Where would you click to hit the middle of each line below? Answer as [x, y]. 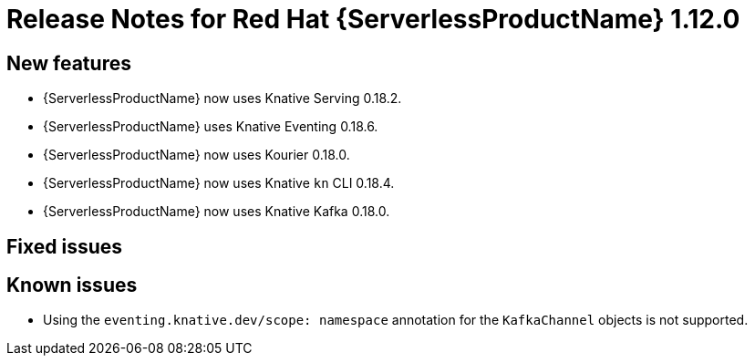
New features [69, 63]
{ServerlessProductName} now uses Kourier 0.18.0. [197, 155]
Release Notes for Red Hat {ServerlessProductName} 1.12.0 [373, 19]
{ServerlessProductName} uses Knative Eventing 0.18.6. [211, 127]
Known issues [72, 285]
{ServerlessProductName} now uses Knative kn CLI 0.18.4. [219, 183]
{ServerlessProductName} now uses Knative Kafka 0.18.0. [217, 212]
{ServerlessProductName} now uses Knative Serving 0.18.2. [222, 99]
